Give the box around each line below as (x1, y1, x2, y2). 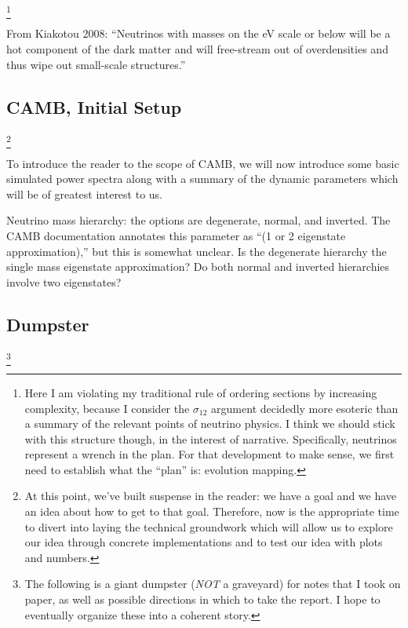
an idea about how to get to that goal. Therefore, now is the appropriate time (24, 503, 399, 520)
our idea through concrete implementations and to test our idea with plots (24, 534, 383, 550)
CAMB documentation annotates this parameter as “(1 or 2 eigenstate (6, 228, 346, 244)
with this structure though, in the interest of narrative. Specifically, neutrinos (24, 430, 397, 447)
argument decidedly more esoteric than (211, 400, 399, 416)
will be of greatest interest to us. (6, 185, 163, 202)
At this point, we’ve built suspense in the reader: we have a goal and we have (24, 487, 397, 504)
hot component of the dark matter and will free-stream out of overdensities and (6, 40, 388, 57)
